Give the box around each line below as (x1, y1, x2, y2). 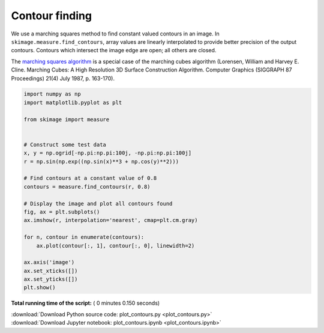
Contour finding (11, 9, 92, 22)
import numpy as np (23, 91, 81, 97)
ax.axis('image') (23, 259, 75, 266)
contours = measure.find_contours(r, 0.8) (23, 183, 151, 190)
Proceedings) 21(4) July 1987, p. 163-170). (11, 75, 115, 82)
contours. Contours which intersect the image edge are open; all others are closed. (11, 47, 217, 54)
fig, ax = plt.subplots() (23, 208, 100, 215)
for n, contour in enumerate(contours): (23, 234, 144, 240)
